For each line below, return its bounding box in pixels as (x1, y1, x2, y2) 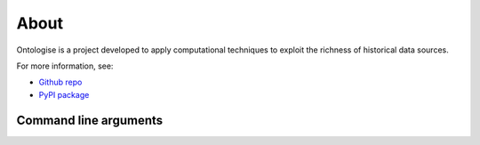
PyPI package (38, 89, 90, 100)
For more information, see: (16, 60, 114, 71)
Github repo (38, 77, 83, 88)
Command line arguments (16, 112, 164, 128)
